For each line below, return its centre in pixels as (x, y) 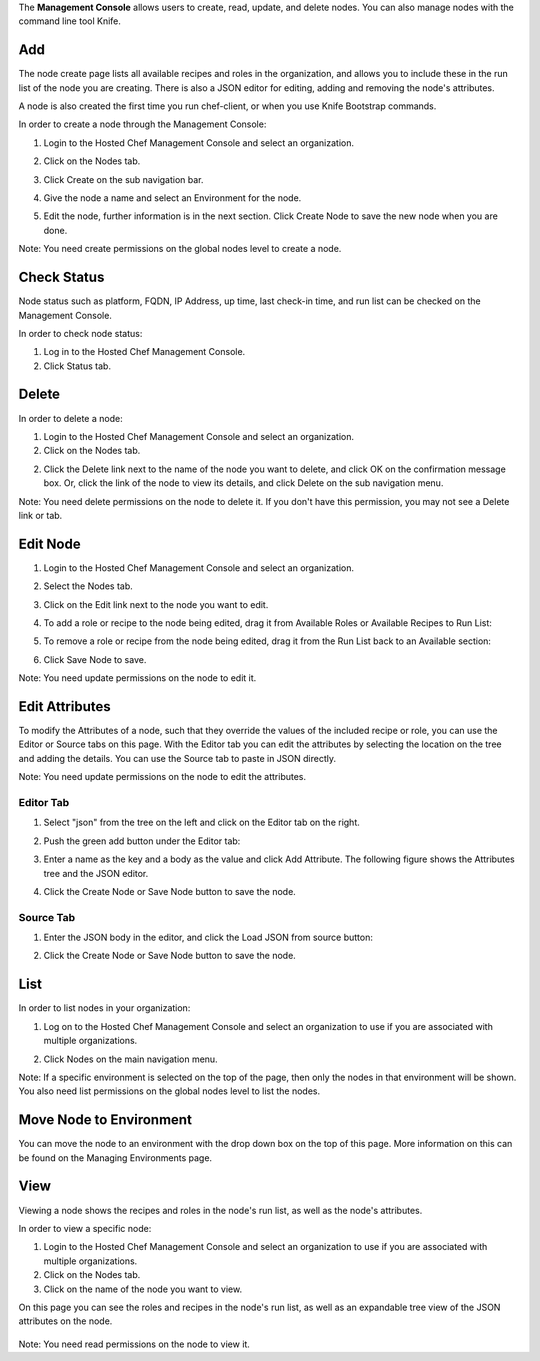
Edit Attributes (65, 706)
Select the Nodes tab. (88, 586)
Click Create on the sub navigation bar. (123, 179)
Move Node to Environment (105, 1120)
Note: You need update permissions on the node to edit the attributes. (162, 777)
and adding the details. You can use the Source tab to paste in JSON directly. (177, 758)
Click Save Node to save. (95, 659)
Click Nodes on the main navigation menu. (131, 1059)
